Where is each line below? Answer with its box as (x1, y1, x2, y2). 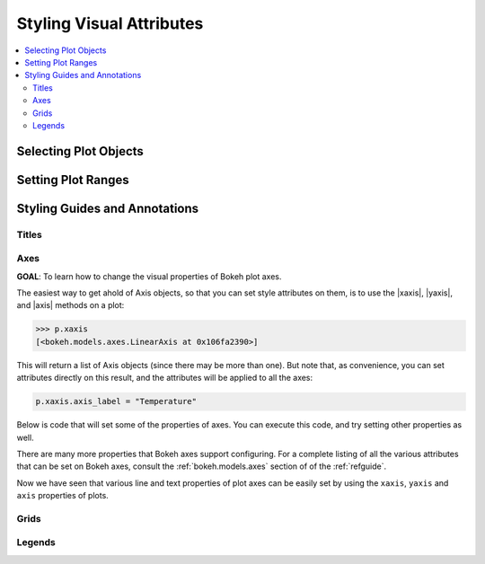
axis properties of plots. (16, 490, 110, 501)
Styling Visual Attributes (16, 13, 204, 33)
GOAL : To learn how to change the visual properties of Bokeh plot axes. (16, 270, 282, 282)
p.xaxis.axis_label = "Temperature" (35, 396, 198, 407)
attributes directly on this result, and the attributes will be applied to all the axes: (16, 373, 313, 383)
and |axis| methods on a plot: (16, 300, 125, 311)
